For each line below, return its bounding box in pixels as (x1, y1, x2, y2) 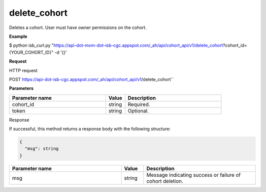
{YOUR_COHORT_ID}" (9, 49, 54, 55)
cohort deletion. (146, 177, 183, 184)
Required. (128, 101, 150, 108)
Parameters (9, 85, 34, 91)
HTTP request (9, 67, 38, 73)
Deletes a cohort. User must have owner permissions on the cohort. (9, 25, 147, 30)
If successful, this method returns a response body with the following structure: (9, 126, 171, 132)
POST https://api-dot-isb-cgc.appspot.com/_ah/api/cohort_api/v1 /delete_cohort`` (9, 76, 174, 82)
